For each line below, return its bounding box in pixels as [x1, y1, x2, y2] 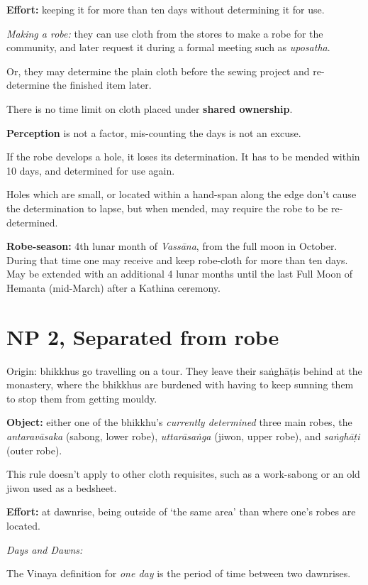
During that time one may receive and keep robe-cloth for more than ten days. [6, 252, 348, 267]
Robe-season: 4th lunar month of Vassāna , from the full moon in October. [6, 239, 338, 253]
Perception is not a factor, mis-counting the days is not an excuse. [6, 125, 301, 140]
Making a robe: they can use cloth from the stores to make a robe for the [6, 26, 323, 40]
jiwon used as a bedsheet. [6, 480, 117, 495]
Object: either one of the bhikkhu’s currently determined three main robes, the [6, 415, 352, 430]
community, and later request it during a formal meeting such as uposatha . [6, 40, 330, 55]
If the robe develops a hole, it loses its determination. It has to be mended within [6, 149, 360, 164]
